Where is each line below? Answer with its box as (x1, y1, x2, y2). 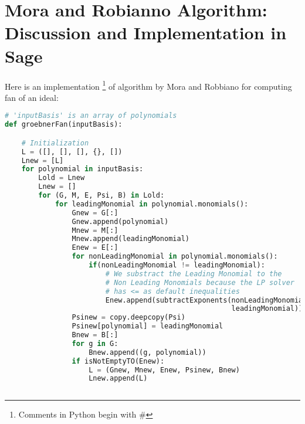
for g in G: (72, 339, 118, 348)
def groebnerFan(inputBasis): (5, 120, 123, 129)
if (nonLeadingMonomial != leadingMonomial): (89, 261, 265, 269)
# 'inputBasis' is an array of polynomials (5, 111, 177, 120)
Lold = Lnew (38, 174, 85, 182)
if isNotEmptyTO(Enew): (72, 357, 165, 365)
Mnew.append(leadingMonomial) (72, 235, 189, 243)
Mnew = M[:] (72, 226, 118, 235)
